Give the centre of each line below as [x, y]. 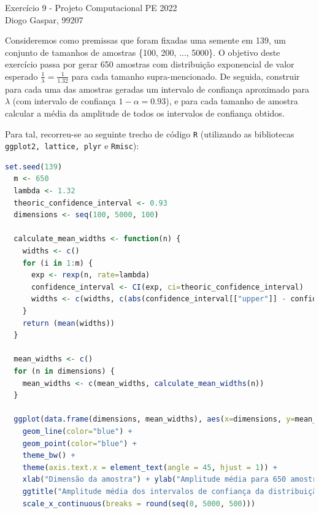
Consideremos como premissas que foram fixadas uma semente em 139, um [145, 40]
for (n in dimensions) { [64, 371]
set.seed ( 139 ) [34, 167]
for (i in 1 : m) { [58, 263]
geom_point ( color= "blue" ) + [79, 443]
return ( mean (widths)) [68, 323]
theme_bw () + [49, 456]
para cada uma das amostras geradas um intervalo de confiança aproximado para [157, 89]
